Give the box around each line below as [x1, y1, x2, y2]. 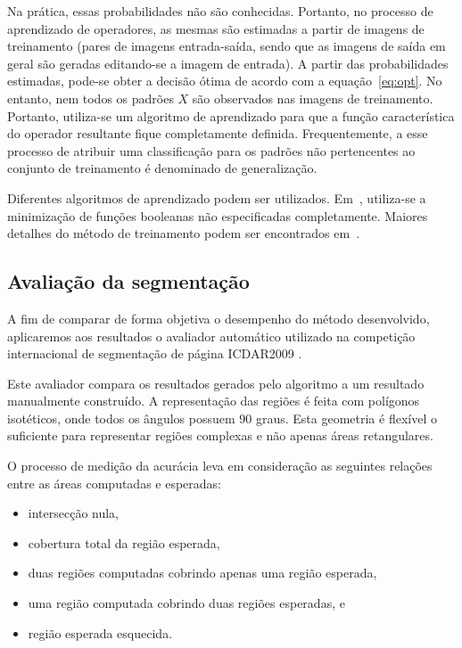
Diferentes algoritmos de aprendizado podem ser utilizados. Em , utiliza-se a [7, 188, 426, 207]
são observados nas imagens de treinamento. [192, 88, 433, 107]
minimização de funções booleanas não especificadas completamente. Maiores [7, 206, 428, 225]
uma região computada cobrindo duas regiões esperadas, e [28, 594, 345, 612]
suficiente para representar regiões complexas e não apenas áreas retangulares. [7, 426, 433, 445]
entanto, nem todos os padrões [7, 88, 174, 107]
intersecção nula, [28, 504, 120, 522]
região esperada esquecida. [28, 623, 173, 642]
